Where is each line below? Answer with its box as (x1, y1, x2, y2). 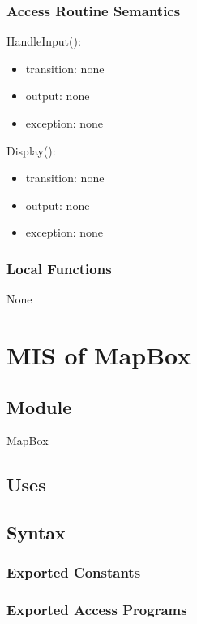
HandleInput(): (6, 33, 81, 50)
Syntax (6, 520, 66, 545)
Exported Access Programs (6, 600, 187, 620)
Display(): (6, 142, 56, 159)
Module (6, 394, 72, 419)
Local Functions (6, 258, 112, 278)
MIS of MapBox (6, 338, 191, 371)
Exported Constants (6, 562, 141, 583)
